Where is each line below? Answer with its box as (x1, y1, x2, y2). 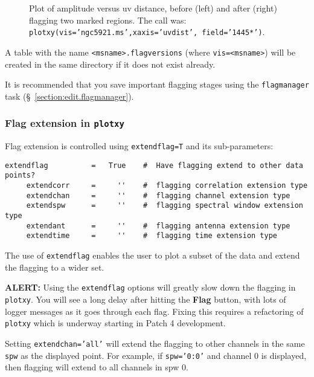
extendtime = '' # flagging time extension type (26, 231, 278, 240)
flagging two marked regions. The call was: (29, 13, 187, 26)
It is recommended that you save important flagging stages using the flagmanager (5, 78, 309, 91)
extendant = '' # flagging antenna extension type (26, 221, 290, 230)
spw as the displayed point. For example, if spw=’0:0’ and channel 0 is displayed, (5, 349, 307, 361)
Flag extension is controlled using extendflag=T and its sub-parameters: (5, 140, 274, 152)
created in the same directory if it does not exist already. (5, 57, 216, 70)
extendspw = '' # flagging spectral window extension (26, 201, 303, 210)
